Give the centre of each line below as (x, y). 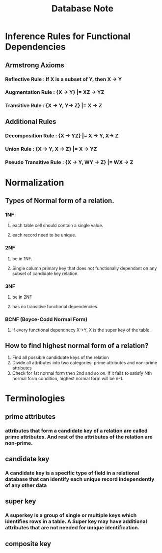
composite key (28, 544)
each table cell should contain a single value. (58, 226)
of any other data (26, 485)
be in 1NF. (22, 258)
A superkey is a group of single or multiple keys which (71, 515)
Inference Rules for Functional (68, 36)
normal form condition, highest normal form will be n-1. (68, 379)
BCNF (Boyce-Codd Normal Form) (46, 319)
